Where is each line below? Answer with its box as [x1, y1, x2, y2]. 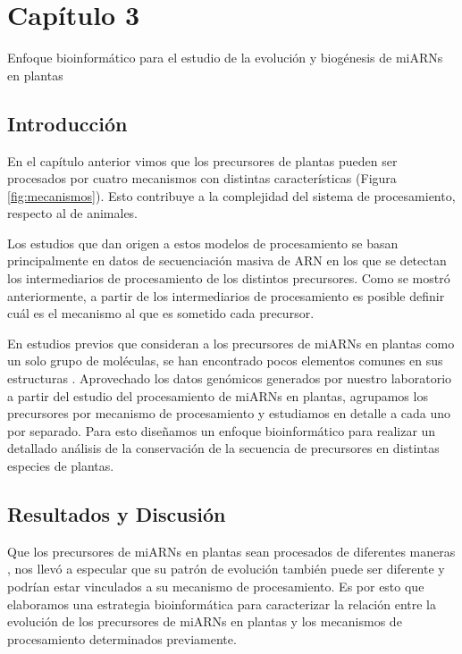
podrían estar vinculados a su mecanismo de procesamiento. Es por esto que [7, 577, 424, 595]
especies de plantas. [7, 457, 114, 475]
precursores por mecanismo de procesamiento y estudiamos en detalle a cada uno [7, 404, 451, 423]
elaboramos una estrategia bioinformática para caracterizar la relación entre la [7, 594, 437, 613]
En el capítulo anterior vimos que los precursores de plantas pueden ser [7, 151, 398, 170]
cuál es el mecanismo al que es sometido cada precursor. [7, 304, 315, 323]
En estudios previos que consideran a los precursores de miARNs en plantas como [7, 333, 455, 352]
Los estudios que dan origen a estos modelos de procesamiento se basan [7, 233, 399, 252]
